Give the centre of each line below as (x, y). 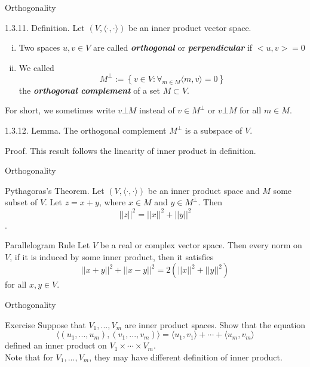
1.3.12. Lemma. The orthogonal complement (86, 130)
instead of (157, 110)
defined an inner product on (56, 345)
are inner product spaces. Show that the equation (215, 324)
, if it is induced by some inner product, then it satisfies (112, 256)
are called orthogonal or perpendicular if (173, 47)
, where (112, 202)
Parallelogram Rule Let (47, 245)
